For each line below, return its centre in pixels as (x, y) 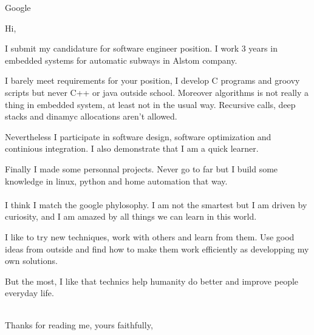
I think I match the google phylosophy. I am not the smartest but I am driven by (156, 204)
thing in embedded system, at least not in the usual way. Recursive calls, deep (150, 104)
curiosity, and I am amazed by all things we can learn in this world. (131, 216)
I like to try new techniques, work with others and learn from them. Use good (150, 236)
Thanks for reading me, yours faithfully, (79, 325)
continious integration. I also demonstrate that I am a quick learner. (132, 148)
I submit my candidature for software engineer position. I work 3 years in (141, 48)
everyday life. (29, 293)
